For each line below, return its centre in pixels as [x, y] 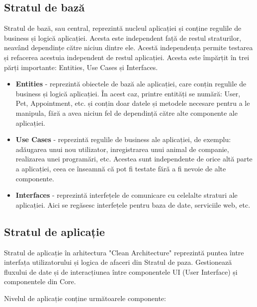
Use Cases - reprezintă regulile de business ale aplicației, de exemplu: [123, 139]
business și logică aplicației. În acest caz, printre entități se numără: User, [128, 93]
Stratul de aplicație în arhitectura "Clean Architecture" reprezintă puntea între [124, 252]
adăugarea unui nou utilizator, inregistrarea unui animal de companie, [122, 149]
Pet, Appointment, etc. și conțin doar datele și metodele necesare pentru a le [133, 103]
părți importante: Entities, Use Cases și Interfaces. [81, 67]
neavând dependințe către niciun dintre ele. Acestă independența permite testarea [128, 47]
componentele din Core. [40, 281]
